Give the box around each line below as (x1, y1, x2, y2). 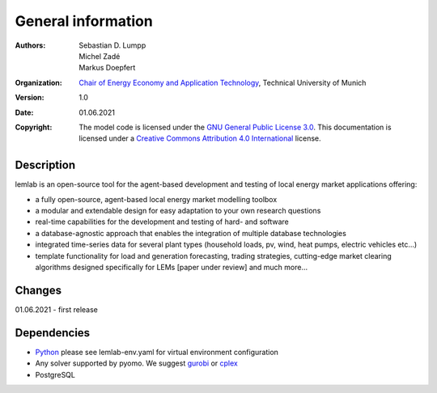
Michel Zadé (78, 51, 121, 61)
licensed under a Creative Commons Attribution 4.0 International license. (78, 133, 321, 143)
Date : (15, 108, 34, 117)
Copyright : (15, 122, 53, 132)
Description (15, 158, 76, 172)
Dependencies (15, 326, 91, 340)
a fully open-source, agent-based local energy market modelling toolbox (35, 194, 278, 204)
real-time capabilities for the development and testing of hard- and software (35, 217, 289, 226)
